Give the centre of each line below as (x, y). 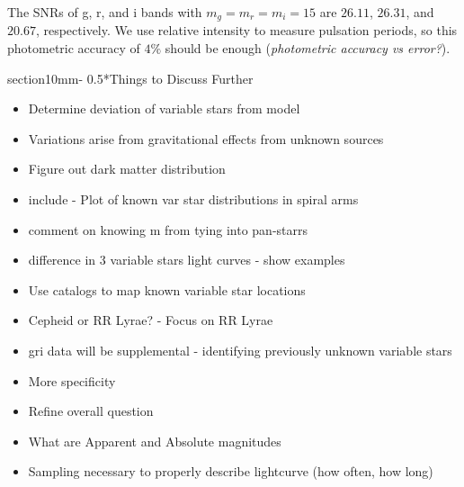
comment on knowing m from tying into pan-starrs (168, 229)
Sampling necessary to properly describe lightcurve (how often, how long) (231, 471)
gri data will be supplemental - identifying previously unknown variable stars (240, 350)
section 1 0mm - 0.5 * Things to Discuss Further (130, 78)
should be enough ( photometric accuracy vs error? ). (308, 48)
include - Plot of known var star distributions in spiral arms (193, 199)
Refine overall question (91, 411)
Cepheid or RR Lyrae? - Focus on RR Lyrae (151, 320)
